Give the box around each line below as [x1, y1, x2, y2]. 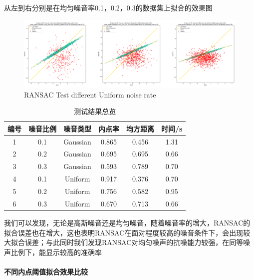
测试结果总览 [74, 106, 116, 116]
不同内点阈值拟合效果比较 [4, 266, 88, 276]
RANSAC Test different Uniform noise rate [24, 89, 156, 99]
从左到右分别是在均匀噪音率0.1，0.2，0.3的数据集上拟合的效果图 [4, 2, 213, 12]
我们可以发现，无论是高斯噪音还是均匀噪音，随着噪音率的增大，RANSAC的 [4, 217, 251, 227]
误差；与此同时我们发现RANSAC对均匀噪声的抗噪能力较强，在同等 [24, 237, 244, 247]
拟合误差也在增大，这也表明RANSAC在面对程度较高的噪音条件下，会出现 [4, 227, 244, 237]
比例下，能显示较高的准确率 [10, 246, 102, 257]
